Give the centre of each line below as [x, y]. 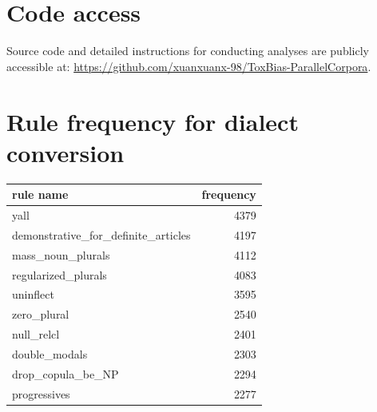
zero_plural [41, 314]
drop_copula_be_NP [65, 373]
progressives [41, 393]
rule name [40, 194]
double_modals [50, 353]
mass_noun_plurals [61, 254]
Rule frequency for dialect [153, 121]
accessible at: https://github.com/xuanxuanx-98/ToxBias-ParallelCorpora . [189, 66]
